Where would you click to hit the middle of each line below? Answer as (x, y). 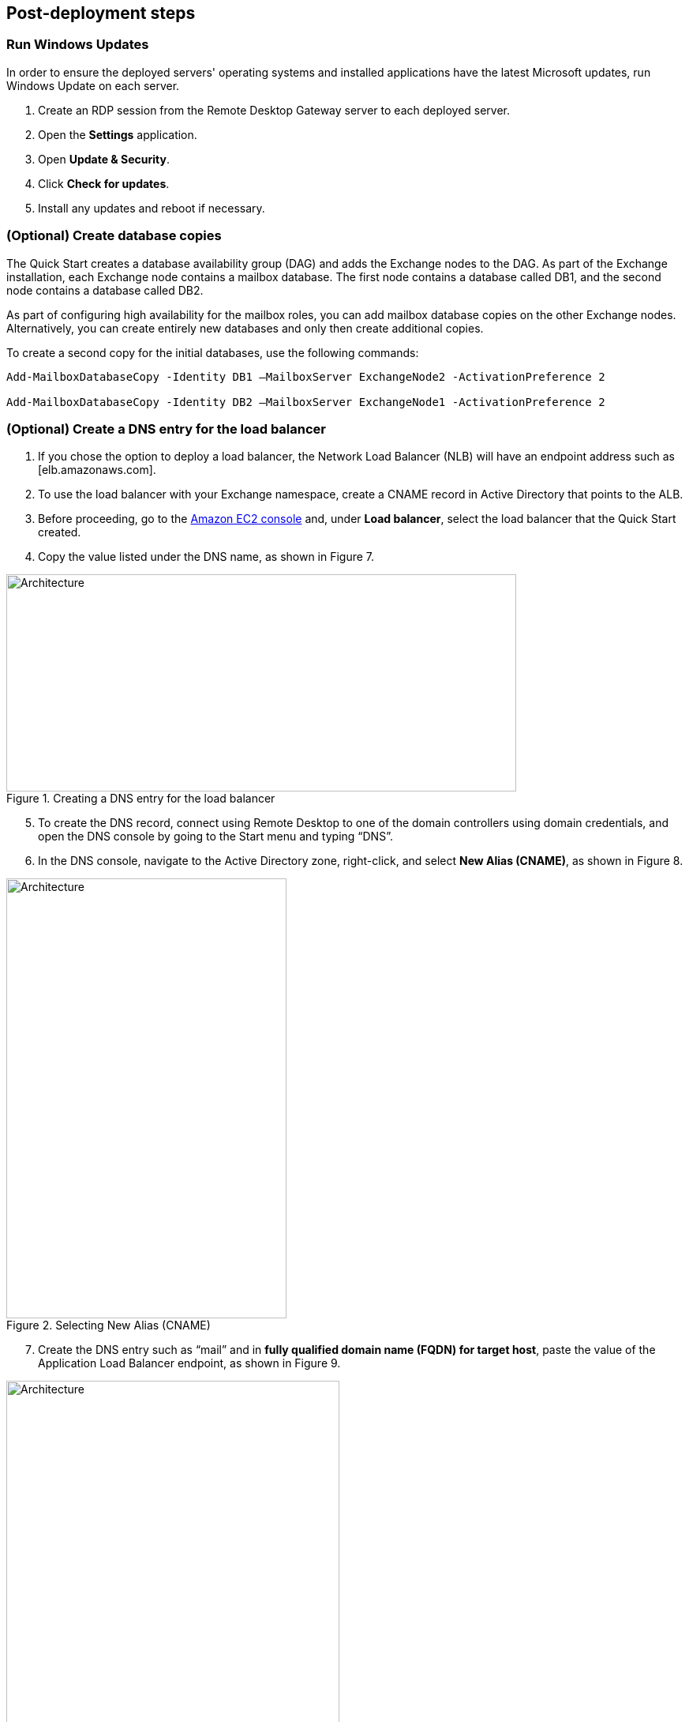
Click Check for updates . (104, 183)
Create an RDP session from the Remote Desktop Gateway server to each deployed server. (274, 110)
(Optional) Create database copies (114, 236)
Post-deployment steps (101, 13)
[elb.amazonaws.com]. (97, 470)
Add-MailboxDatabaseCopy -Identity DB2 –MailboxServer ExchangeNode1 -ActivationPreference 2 (306, 402)
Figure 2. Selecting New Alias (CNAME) (109, 1325)
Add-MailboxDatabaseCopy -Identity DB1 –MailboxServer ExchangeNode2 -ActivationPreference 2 (306, 376)
